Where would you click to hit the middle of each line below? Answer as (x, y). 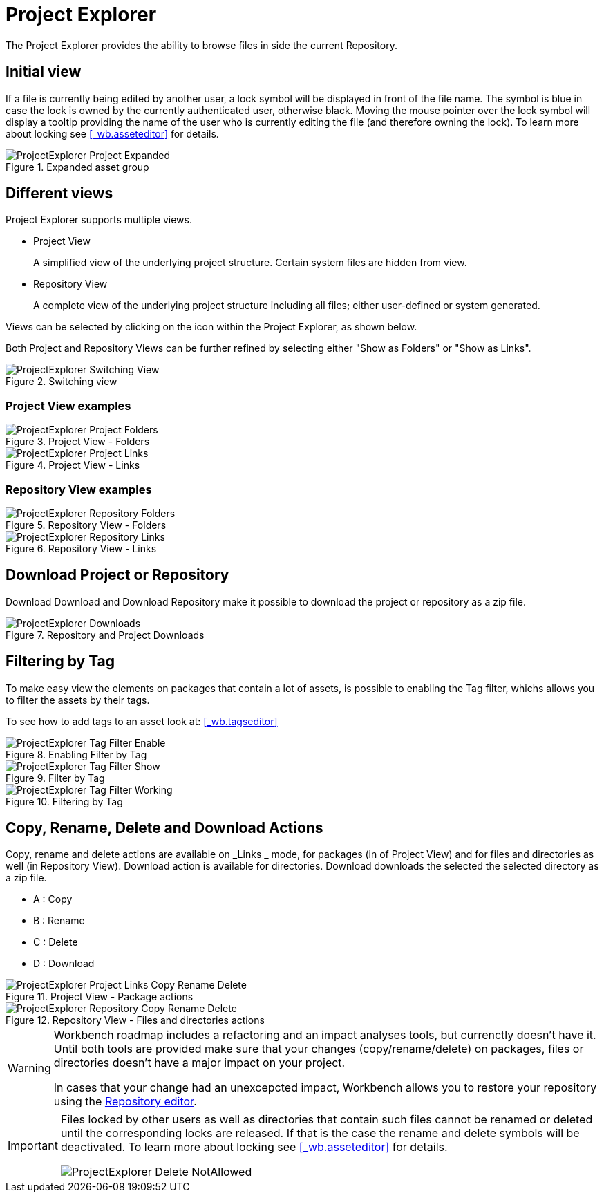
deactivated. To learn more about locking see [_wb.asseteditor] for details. (254, 1147)
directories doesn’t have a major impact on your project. (199, 1063)
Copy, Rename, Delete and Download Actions (164, 828)
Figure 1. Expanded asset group (77, 167)
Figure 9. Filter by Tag (55, 778)
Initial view (44, 72)
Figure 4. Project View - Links (73, 465)
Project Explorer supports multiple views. (99, 220)
